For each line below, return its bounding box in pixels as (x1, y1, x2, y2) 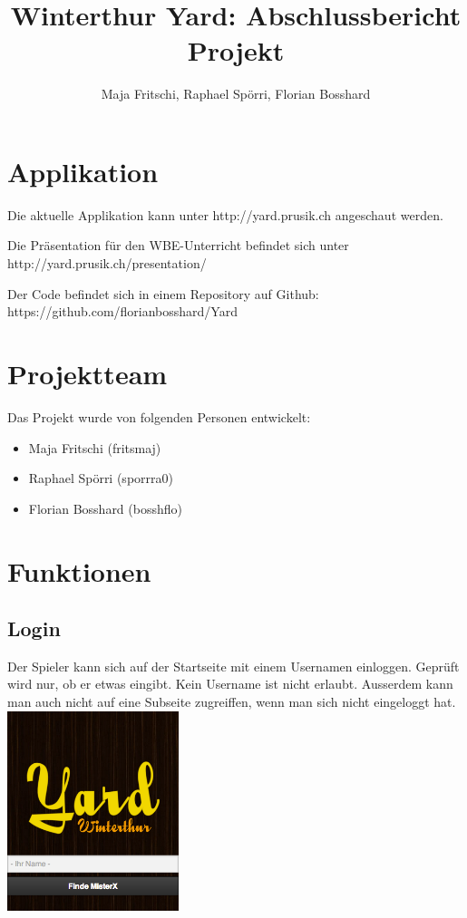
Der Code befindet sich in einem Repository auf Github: (7, 284, 319, 303)
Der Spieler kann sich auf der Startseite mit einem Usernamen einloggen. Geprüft (7, 656, 460, 675)
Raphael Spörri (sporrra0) (28, 469, 173, 488)
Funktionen (7, 552, 151, 589)
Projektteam (7, 355, 168, 391)
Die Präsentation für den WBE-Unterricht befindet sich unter (7, 236, 349, 255)
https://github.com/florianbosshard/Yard (7, 302, 238, 321)
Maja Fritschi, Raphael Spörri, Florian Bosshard (101, 84, 371, 103)
